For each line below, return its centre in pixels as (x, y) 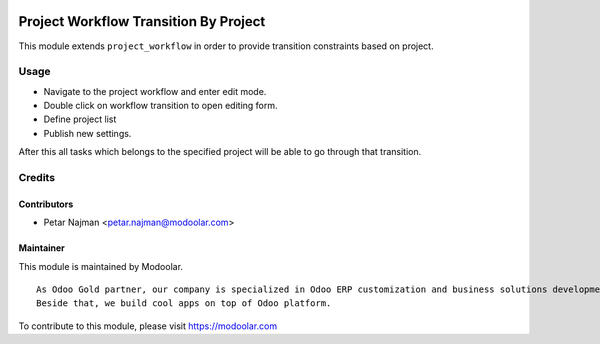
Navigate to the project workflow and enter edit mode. (155, 91)
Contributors (46, 204)
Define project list (80, 119)
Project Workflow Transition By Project (142, 21)
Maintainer (41, 248)
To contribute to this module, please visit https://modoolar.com (148, 326)
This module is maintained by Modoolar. (101, 266)
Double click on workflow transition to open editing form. (161, 106)
